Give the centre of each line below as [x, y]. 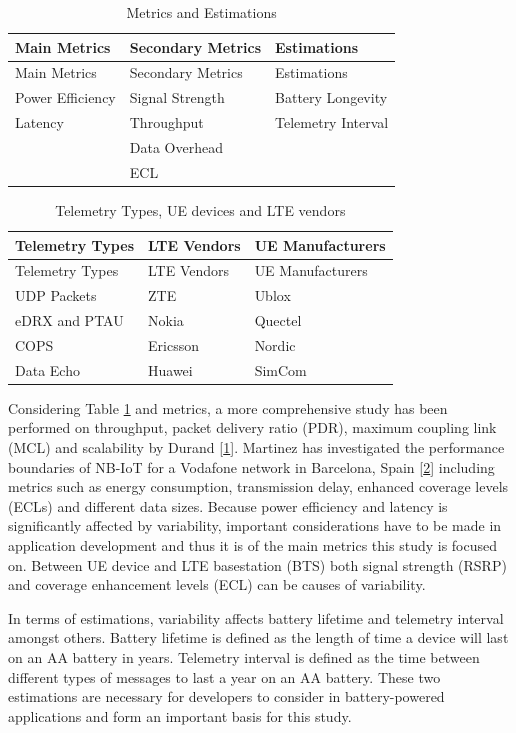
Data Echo [47, 369]
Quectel [278, 320]
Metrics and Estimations [201, 12]
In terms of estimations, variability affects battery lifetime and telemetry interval [256, 617]
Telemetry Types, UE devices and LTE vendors [200, 209]
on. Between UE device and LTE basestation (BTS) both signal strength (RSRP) [257, 564]
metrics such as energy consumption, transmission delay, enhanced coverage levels [258, 486]
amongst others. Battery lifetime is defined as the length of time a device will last [258, 637]
